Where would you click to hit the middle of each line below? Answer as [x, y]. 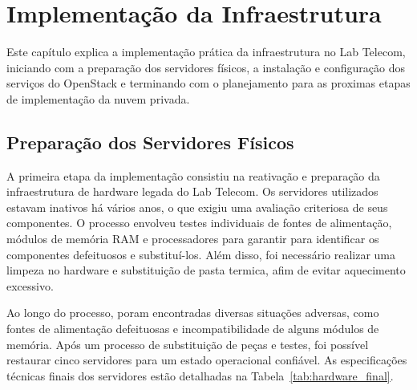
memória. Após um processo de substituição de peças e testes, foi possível [188, 344]
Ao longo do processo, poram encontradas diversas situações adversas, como [193, 313]
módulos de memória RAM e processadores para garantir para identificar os [193, 239]
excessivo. [30, 285]
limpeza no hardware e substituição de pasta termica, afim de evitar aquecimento [206, 270]
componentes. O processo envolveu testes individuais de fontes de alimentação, [199, 223]
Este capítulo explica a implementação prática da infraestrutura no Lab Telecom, [206, 52]
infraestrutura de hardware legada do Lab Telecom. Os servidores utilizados [192, 191]
